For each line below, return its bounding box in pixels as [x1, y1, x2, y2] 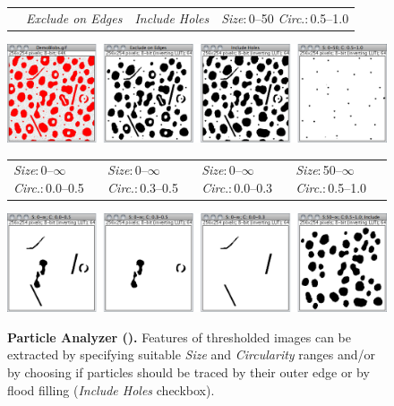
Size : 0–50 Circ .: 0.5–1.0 [221, 8, 349, 27]
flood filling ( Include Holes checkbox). [7, 380, 215, 399]
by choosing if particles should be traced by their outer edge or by [7, 362, 370, 381]
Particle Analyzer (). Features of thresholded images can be [7, 327, 352, 346]
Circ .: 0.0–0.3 [201, 177, 273, 196]
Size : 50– [295, 160, 342, 179]
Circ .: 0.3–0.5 [107, 177, 178, 196]
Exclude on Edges [26, 8, 123, 27]
